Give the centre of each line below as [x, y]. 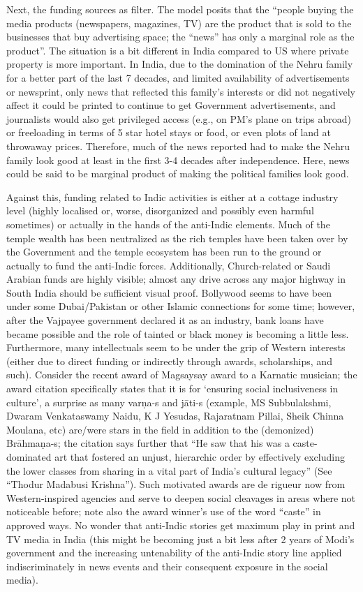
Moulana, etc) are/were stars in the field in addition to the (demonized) [160, 429]
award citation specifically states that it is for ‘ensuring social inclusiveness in [172, 388]
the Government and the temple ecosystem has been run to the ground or [164, 252]
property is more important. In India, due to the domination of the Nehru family [180, 64]
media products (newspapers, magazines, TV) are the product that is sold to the [179, 23]
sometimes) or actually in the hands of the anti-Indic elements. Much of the [168, 224]
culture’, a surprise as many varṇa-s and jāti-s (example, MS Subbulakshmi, [169, 402]
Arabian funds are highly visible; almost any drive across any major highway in [176, 279]
